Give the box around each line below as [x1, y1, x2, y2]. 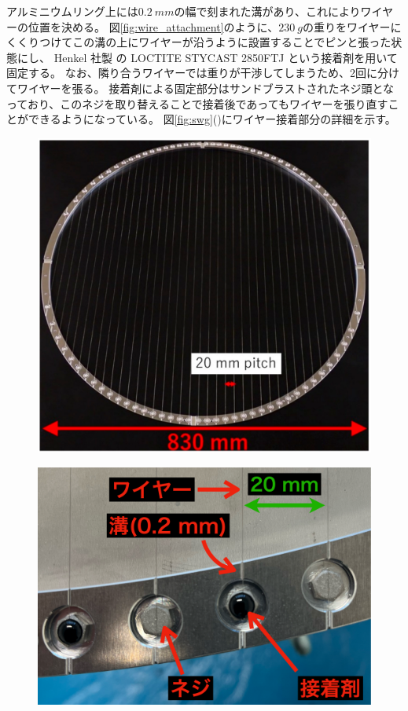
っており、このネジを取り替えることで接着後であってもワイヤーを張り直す [6, 95, 388, 112]
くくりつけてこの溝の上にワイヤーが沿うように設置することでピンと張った [6, 34, 391, 50]
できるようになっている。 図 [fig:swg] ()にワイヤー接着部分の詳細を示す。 [28, 111, 396, 127]
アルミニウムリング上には [6, 3, 138, 19]
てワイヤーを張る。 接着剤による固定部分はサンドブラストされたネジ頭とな [6, 79, 395, 96]
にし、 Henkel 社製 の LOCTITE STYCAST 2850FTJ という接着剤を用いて [17, 49, 398, 65]
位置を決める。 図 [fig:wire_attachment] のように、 [28, 18, 279, 35]
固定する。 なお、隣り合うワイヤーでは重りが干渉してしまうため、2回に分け [6, 64, 399, 81]
